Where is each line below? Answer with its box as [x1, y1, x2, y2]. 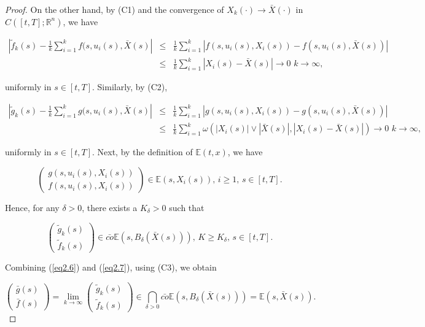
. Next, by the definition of [92, 145, 193, 158]
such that [169, 201, 205, 214]
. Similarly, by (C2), [92, 80, 168, 93]
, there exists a [82, 201, 138, 214]
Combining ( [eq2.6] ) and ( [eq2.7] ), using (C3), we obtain [5, 260, 217, 273]
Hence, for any [5, 201, 60, 214]
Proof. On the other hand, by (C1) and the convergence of [5, 3, 224, 15]
